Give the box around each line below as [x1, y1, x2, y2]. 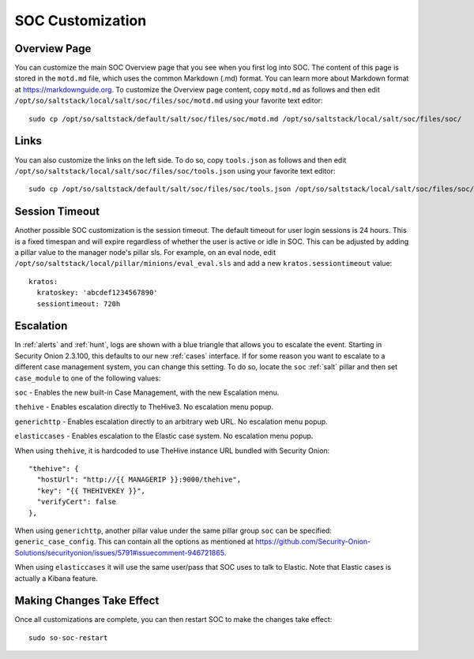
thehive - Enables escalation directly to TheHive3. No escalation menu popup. [14, 403, 274, 412]
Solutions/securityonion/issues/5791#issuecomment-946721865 [14, 548, 224, 557]
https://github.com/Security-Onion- [255, 537, 371, 546]
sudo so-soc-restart [28, 633, 108, 642]
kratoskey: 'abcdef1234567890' [36, 288, 158, 298]
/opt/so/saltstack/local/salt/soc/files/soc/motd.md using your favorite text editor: [14, 95, 323, 106]
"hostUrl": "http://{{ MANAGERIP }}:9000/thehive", [36, 475, 241, 485]
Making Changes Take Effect [14, 594, 160, 608]
